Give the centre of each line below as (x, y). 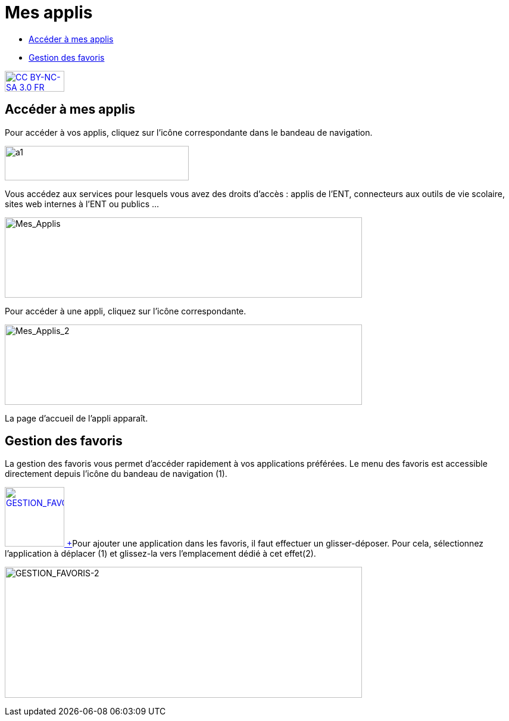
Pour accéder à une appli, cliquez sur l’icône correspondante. (126, 311)
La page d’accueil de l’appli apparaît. (76, 418)
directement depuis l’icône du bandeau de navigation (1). (116, 474)
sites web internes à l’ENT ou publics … (82, 204)
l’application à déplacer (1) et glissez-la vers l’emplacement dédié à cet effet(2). (160, 554)
